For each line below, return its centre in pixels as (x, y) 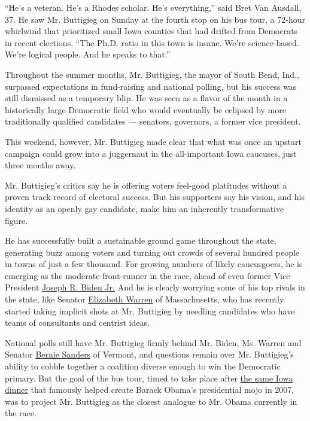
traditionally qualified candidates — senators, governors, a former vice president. (153, 121)
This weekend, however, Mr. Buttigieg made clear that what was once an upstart (153, 141)
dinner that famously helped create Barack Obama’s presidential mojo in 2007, (150, 390)
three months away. (40, 165)
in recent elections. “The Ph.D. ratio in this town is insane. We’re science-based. (152, 42)
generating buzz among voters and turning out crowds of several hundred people (152, 252)
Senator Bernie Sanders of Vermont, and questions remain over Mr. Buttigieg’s (149, 354)
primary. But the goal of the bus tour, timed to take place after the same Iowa (149, 378)
